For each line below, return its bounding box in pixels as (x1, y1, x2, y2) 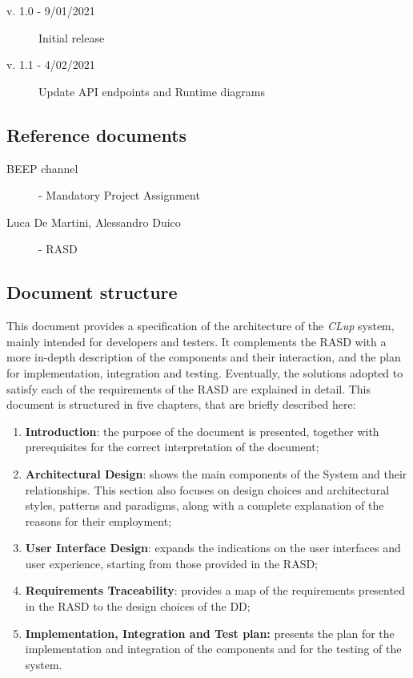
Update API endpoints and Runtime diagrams (38, 83, 265, 99)
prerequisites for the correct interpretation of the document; (25, 438, 319, 455)
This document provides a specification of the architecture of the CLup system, (6, 317, 395, 334)
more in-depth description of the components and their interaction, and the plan (6, 349, 401, 365)
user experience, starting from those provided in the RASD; (25, 555, 319, 571)
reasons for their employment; (25, 512, 172, 529)
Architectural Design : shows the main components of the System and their (25, 465, 407, 482)
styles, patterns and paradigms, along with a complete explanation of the (25, 497, 384, 514)
